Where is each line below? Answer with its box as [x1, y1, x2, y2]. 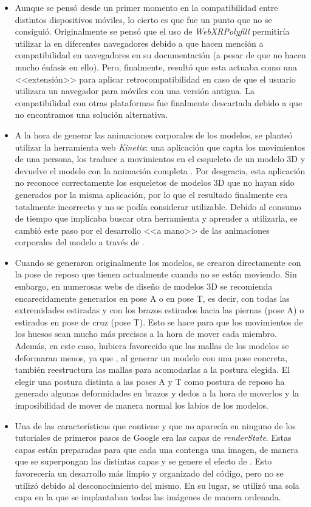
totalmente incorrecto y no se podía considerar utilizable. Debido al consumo [15, 200, 301, 213]
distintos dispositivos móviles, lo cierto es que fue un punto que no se [15, 13, 272, 26]
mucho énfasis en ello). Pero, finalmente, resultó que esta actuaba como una [15, 60, 297, 73]
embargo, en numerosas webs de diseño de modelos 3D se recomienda [15, 280, 273, 293]
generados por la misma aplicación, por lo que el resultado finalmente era [15, 188, 288, 200]
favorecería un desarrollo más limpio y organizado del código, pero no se [15, 466, 284, 479]
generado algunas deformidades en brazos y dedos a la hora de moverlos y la [15, 387, 299, 400]
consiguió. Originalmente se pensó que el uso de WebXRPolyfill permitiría [15, 25, 290, 38]
